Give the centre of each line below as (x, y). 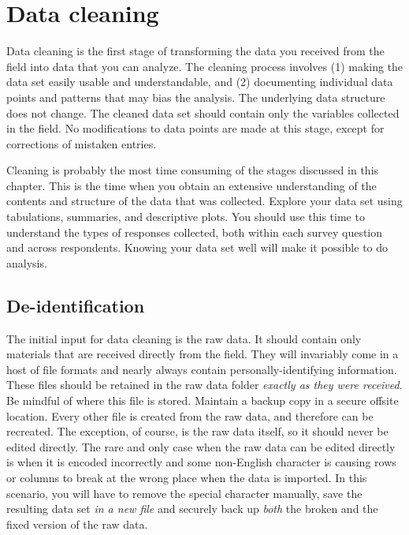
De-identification (76, 305)
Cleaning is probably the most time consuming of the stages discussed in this (193, 170)
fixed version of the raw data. (77, 524)
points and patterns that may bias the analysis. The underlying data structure (196, 97)
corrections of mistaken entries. (82, 143)
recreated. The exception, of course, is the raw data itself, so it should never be (197, 431)
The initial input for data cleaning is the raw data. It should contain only (184, 338)
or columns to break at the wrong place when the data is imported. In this (187, 477)
